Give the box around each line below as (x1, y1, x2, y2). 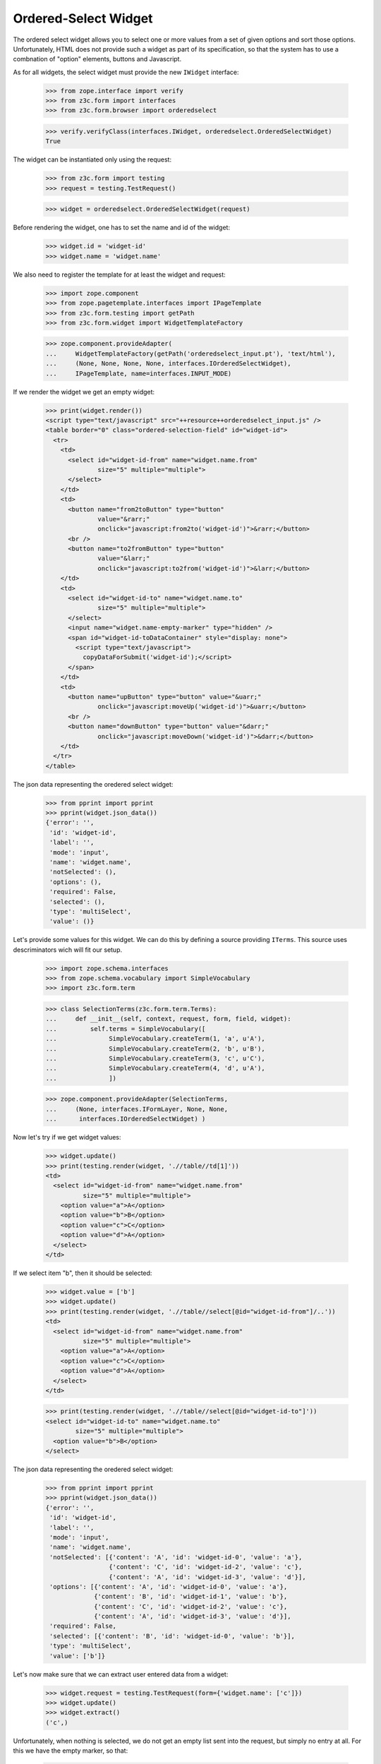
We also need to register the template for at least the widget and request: (13, 270, 226, 279)
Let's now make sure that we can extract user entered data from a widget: (13, 1669, 229, 1679)
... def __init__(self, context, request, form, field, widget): (45, 1015, 291, 1023)
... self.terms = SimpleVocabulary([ (45, 1025, 206, 1033)
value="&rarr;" (97, 515, 150, 523)
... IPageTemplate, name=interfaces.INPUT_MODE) (45, 369, 232, 377)
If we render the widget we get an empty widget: (13, 387, 155, 396)
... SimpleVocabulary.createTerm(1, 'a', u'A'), (45, 1034, 265, 1043)
